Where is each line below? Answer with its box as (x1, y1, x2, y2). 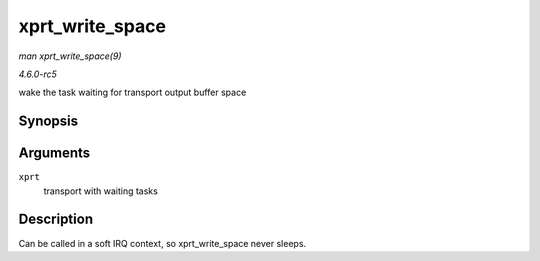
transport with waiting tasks (43, 185, 159, 197)
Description (18, 211, 94, 228)
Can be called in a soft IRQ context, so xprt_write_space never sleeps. (18, 237, 307, 249)
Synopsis (18, 113, 79, 130)
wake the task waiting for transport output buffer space (18, 86, 247, 99)
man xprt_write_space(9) (18, 50, 122, 62)
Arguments (18, 145, 91, 162)
